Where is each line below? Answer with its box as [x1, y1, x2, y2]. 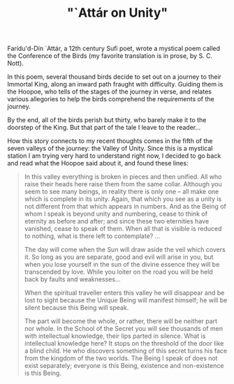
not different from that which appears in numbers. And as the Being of [24, 202, 227, 211]
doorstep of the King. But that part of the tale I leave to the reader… [7, 124, 201, 132]
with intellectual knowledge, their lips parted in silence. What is [24, 332, 206, 340]
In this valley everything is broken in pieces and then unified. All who [24, 172, 222, 181]
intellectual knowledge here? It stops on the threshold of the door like [24, 339, 224, 348]
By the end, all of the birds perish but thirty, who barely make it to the [7, 116, 207, 124]
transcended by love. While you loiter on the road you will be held [24, 267, 213, 276]
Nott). [7, 59, 24, 68]
